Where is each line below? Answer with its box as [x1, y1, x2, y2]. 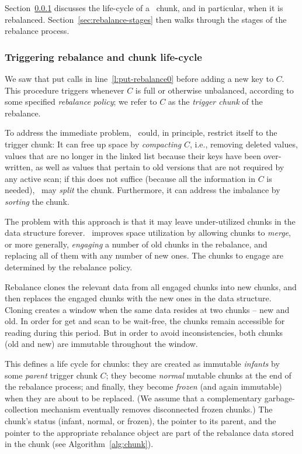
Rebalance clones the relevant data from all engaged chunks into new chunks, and [5, 280, 297, 293]
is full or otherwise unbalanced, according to [135, 84, 294, 96]
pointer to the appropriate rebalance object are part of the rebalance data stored [5, 426, 294, 438]
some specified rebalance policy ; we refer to [5, 95, 157, 108]
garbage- [264, 391, 295, 404]
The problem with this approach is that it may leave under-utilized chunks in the [5, 215, 296, 227]
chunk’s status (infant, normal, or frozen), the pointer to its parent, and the [5, 415, 276, 427]
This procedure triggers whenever [5, 84, 124, 96]
